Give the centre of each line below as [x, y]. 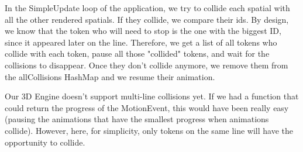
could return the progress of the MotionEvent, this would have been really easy [147, 107]
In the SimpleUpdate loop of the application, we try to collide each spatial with [147, 8]
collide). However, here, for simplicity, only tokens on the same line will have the [149, 130]
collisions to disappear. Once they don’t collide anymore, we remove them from [147, 65]
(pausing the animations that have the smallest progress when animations [137, 119]
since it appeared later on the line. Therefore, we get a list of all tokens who [141, 42]
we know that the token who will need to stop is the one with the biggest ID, [143, 31]
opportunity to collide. [45, 142]
